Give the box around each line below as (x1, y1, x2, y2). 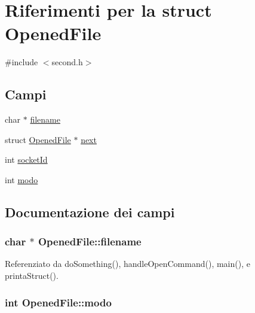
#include (5, 56, 38, 68)
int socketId (5, 153, 48, 166)
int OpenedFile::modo (5, 294, 112, 309)
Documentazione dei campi (5, 202, 175, 221)
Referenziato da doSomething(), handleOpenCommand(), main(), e (5, 257, 250, 270)
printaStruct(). (5, 269, 59, 282)
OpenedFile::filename (38, 234, 142, 249)
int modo (5, 173, 38, 186)
